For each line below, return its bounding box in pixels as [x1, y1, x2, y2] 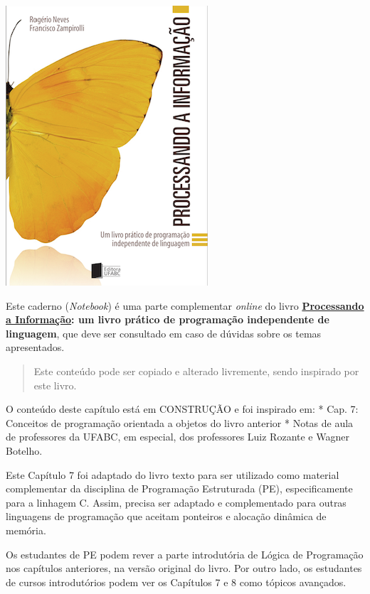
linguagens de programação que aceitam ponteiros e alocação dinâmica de [6, 509, 327, 524]
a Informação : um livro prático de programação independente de [6, 312, 329, 327]
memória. [6, 522, 46, 537]
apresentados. [6, 340, 65, 355]
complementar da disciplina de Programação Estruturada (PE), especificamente [6, 481, 353, 496]
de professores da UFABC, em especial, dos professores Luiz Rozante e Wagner [6, 429, 349, 444]
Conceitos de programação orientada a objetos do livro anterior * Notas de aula [6, 415, 354, 430]
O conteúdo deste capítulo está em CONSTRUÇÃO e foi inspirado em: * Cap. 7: [6, 401, 359, 416]
